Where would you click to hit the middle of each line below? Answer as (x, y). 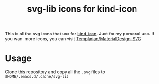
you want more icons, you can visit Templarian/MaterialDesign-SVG (73, 39)
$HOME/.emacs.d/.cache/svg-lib (37, 77)
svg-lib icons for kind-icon (82, 9)
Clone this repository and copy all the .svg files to (55, 72)
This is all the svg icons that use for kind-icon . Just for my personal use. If (80, 34)
